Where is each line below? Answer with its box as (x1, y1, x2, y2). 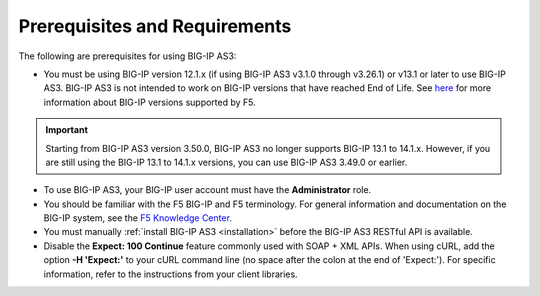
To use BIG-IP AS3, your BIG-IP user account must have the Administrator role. (43, 184, 372, 196)
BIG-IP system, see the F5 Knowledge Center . (43, 212, 232, 224)
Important (45, 124, 89, 136)
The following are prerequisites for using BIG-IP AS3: (18, 50, 237, 62)
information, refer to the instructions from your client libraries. (43, 268, 299, 280)
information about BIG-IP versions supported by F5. (43, 96, 257, 108)
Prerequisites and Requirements (18, 15, 292, 37)
